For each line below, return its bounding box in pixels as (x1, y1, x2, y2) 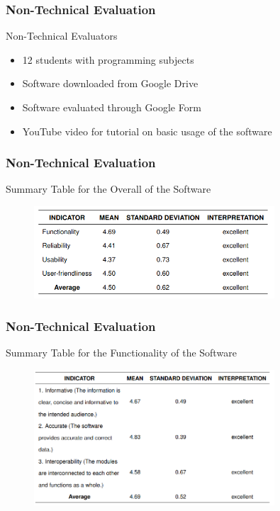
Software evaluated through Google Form (22, 100, 201, 114)
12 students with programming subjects (22, 52, 194, 67)
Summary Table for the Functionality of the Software (6, 345, 237, 360)
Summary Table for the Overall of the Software (6, 181, 211, 196)
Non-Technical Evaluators (6, 28, 118, 43)
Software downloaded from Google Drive (22, 76, 198, 91)
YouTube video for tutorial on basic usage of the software (22, 123, 272, 138)
